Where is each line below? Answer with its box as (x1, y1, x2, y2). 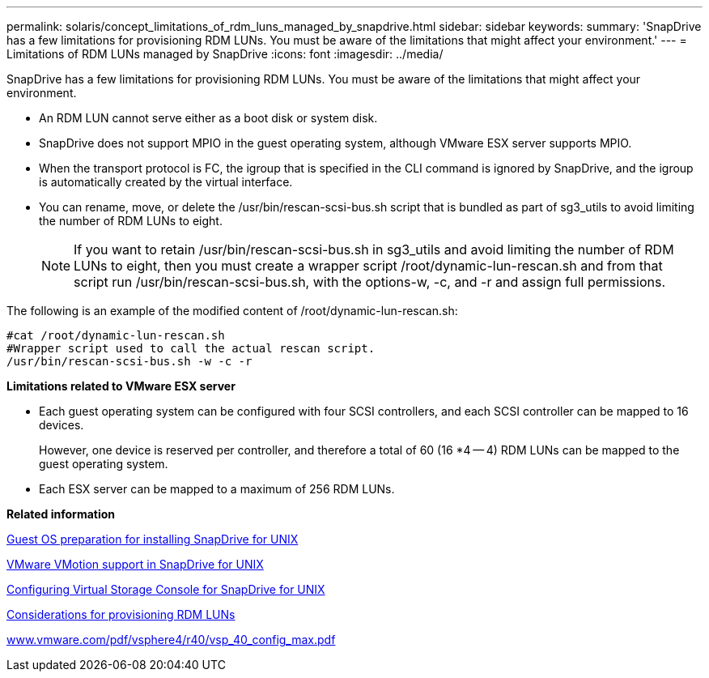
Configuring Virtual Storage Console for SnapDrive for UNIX (6, 582, 325, 596)
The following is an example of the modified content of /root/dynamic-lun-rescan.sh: (6, 304, 458, 318)
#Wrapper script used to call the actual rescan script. (6, 342, 376, 355)
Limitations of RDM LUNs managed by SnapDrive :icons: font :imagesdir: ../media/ (6, 47, 444, 61)
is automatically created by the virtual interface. (39, 175, 293, 189)
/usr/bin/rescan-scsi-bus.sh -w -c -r (6, 355, 253, 368)
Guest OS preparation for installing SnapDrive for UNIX (6, 532, 299, 546)
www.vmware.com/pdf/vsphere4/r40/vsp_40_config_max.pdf (6, 633, 336, 646)
